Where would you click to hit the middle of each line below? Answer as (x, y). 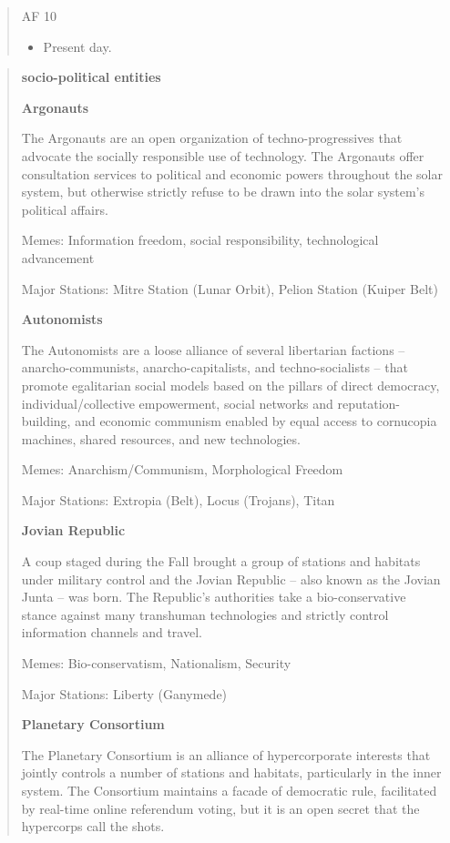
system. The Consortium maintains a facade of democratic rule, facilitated (229, 790)
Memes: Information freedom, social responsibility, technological (200, 240)
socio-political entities (91, 77)
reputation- (369, 403)
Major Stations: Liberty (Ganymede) (124, 693)
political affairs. (65, 209)
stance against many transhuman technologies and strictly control (205, 614)
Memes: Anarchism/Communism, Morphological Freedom (182, 469)
